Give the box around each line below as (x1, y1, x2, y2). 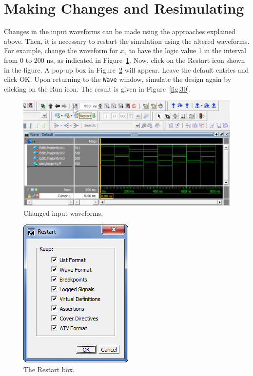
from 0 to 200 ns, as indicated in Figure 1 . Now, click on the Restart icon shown (4, 55, 245, 65)
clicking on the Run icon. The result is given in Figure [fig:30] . (4, 83, 191, 94)
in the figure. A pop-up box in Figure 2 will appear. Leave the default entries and (4, 64, 249, 75)
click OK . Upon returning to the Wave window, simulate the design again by (4, 74, 232, 84)
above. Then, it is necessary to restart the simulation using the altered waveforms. (4, 36, 250, 46)
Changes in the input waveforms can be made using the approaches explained (4, 26, 235, 37)
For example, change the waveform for (4, 45, 118, 56)
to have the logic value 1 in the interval (129, 45, 247, 56)
